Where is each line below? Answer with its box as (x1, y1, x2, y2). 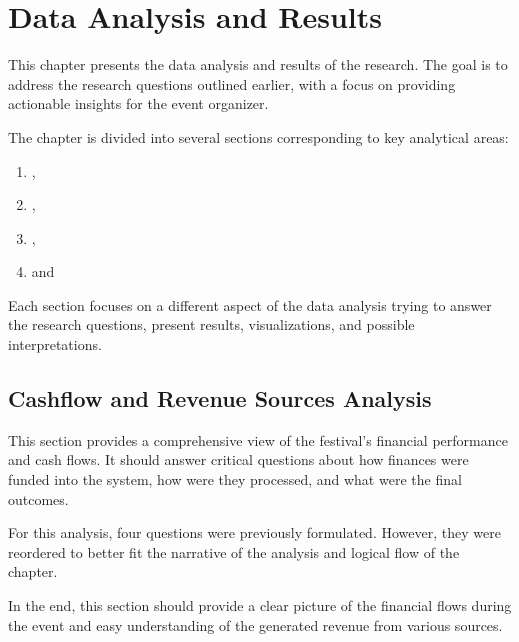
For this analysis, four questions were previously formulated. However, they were (8, 522, 501, 543)
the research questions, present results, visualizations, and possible (8, 314, 415, 335)
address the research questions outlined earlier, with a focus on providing (8, 73, 456, 94)
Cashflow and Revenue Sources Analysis (8, 383, 432, 414)
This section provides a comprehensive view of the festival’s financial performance (8, 429, 508, 450)
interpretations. (8, 334, 102, 355)
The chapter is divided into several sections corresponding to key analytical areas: (8, 126, 509, 147)
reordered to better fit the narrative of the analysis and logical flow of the (8, 541, 460, 562)
